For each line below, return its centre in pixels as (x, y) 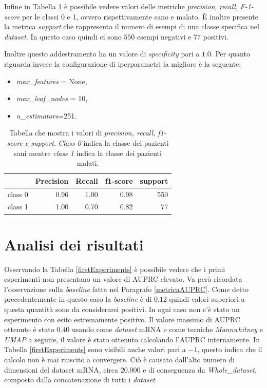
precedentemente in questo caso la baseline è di (78, 299)
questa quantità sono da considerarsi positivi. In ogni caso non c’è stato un (122, 309)
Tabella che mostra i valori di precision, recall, (82, 133)
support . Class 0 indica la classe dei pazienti (100, 142)
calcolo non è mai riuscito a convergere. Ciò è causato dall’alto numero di (120, 359)
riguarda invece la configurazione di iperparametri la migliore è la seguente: (123, 63)
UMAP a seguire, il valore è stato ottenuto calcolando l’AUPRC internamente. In (132, 339)
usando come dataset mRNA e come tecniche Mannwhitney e (167, 329)
